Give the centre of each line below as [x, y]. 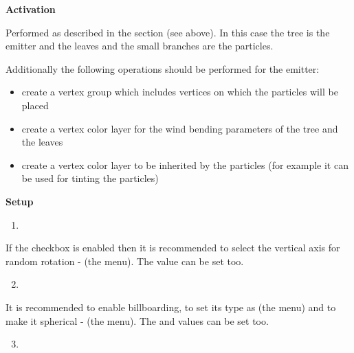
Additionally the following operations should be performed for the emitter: [163, 68]
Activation [31, 9]
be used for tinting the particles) [90, 178]
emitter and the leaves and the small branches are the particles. [140, 46]
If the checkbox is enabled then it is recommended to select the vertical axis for [173, 248]
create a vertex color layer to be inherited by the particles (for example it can [185, 164]
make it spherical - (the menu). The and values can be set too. [137, 320]
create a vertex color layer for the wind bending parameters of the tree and [180, 128]
